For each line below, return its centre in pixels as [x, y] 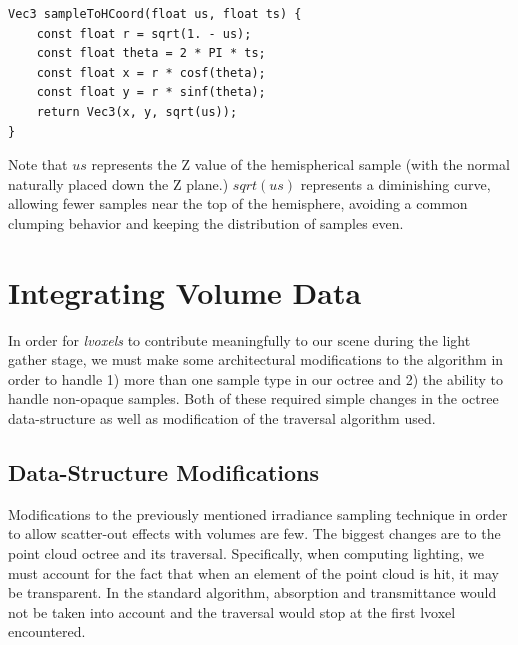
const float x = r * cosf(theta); [151, 72]
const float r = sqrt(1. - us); [144, 33]
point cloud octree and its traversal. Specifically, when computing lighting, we [246, 553]
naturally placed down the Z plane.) [118, 183]
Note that [38, 164]
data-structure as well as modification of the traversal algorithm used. [222, 418]
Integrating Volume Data [185, 291]
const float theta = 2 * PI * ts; [151, 53]
